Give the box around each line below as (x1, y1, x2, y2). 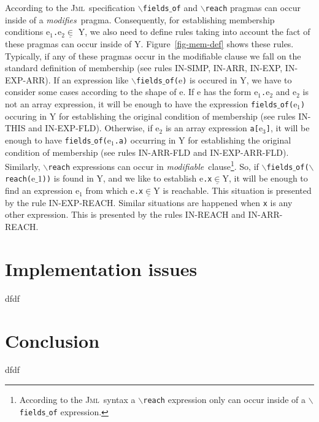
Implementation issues (5, 256, 198, 281)
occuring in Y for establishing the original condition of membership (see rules (5, 109, 296, 122)
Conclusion (5, 328, 100, 353)
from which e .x (85, 184, 144, 197)
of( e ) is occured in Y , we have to (165, 73, 292, 86)
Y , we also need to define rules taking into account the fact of (78, 25, 310, 38)
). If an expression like (45, 73, 129, 86)
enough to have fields (5, 133, 91, 146)
